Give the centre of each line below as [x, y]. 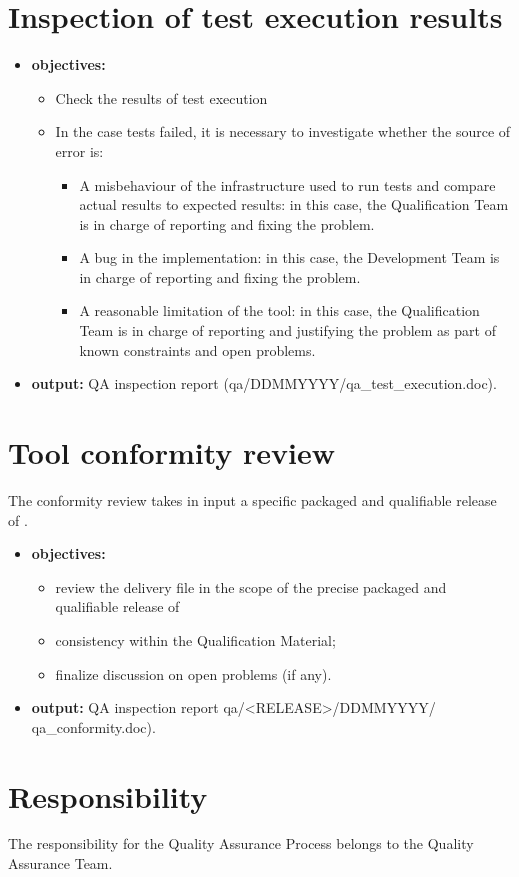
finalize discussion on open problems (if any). [193, 673]
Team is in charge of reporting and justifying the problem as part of [287, 330]
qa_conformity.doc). [93, 726]
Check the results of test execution [161, 97]
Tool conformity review [172, 452]
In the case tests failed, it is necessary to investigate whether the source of [283, 131]
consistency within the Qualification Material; [195, 639]
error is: [79, 150]
